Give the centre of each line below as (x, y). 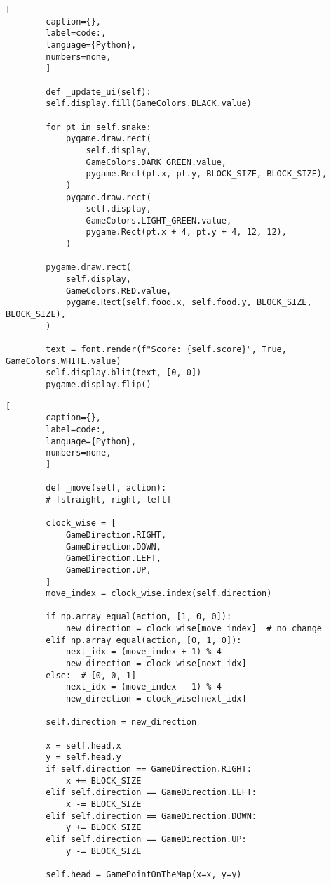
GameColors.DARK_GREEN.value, (156, 162)
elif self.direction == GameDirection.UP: (146, 839)
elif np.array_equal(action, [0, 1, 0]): (144, 640)
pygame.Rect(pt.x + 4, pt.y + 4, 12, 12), (186, 232)
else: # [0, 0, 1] (91, 675)
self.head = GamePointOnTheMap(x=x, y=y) (144, 874)
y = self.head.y (83, 757)
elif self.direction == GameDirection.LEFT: (151, 793)
